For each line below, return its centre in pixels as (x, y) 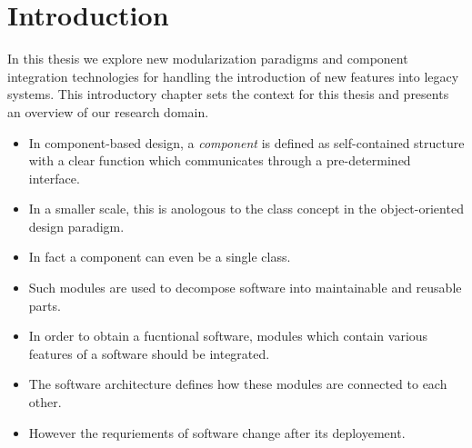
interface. (54, 178)
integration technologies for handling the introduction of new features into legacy (233, 76)
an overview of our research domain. (108, 111)
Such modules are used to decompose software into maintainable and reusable (245, 288)
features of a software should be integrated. (149, 353)
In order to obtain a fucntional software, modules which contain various (228, 336)
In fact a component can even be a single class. (160, 257)
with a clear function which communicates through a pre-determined (220, 160)
